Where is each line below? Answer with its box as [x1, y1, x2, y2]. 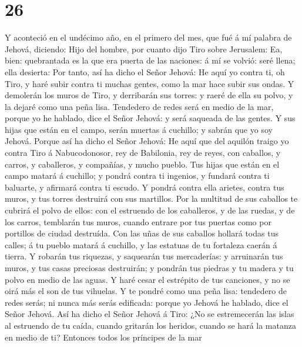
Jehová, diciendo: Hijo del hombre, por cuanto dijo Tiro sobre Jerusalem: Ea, [5, 42, 283, 55]
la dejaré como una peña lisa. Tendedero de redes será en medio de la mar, [5, 100, 274, 112]
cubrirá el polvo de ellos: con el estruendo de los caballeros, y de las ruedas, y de [5, 204, 295, 216]
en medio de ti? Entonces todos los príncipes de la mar [5, 331, 202, 343]
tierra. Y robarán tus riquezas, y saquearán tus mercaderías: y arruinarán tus [5, 250, 283, 262]
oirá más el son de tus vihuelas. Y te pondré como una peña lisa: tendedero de [5, 285, 287, 297]
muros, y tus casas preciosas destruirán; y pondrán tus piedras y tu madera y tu [5, 262, 294, 273]
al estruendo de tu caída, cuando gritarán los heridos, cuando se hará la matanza [5, 319, 296, 331]
